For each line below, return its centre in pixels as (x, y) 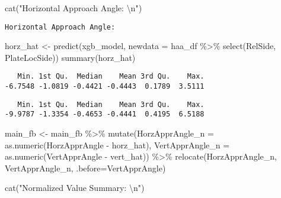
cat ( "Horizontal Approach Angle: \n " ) (74, 8)
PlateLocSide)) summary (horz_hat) (70, 57)
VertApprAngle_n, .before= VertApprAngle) (85, 168)
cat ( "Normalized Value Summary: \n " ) (75, 188)
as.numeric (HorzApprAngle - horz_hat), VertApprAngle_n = (117, 145)
